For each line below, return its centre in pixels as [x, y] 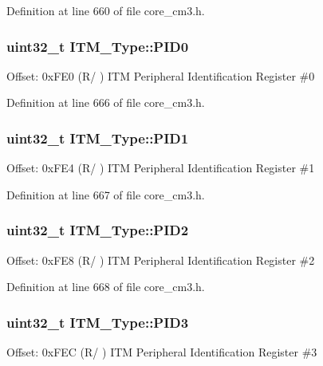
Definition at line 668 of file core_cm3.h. [106, 287]
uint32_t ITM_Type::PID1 [98, 138]
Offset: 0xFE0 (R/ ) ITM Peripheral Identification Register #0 [161, 75]
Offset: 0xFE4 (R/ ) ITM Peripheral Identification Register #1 [161, 168]
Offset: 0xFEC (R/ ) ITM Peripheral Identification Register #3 [162, 352]
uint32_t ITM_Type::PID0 [98, 46]
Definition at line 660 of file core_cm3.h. [106, 10]
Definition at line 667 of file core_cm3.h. [106, 194]
